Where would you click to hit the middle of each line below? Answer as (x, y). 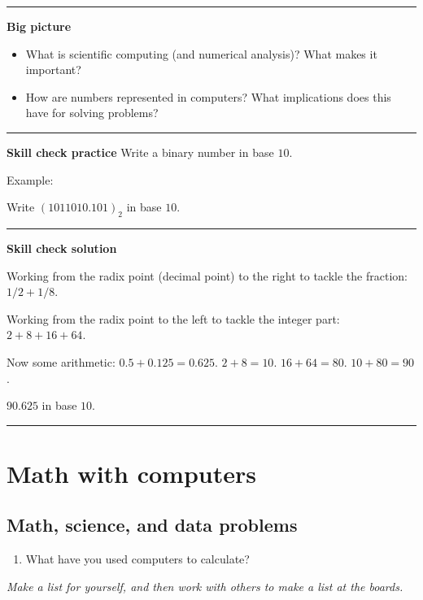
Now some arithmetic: (61, 361)
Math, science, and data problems (152, 525)
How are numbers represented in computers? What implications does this (208, 96)
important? (53, 70)
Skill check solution (62, 248)
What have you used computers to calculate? (137, 559)
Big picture (39, 26)
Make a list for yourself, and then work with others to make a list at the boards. (205, 586)
